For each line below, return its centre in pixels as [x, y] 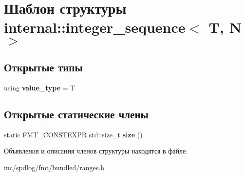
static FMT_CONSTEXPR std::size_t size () [73, 134]
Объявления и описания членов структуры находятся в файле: [96, 151]
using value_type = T [40, 87]
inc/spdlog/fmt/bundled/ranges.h [54, 167]
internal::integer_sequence [95, 27]
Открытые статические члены [76, 114]
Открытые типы [43, 67]
